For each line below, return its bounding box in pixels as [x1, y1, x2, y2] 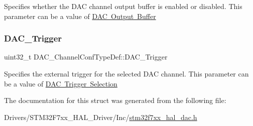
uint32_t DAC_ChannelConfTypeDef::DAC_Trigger [4, 51, 168, 62]
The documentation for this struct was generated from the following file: [4, 95, 226, 105]
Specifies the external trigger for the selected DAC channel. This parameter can [4, 68, 249, 78]
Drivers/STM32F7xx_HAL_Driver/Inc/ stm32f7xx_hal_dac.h [4, 111, 197, 122]
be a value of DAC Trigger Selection [4, 78, 117, 88]
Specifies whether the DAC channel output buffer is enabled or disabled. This [4, 1, 242, 11]
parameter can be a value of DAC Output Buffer [4, 10, 156, 21]
